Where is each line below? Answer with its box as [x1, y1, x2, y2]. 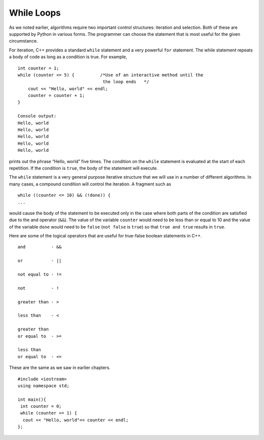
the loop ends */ [103, 79, 149, 85]
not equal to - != [18, 272, 62, 278]
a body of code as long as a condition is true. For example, [9, 54, 127, 60]
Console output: [18, 113, 57, 119]
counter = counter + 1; [27, 93, 85, 98]
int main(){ [18, 396, 46, 402]
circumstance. [9, 38, 38, 44]
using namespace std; [18, 383, 69, 389]
